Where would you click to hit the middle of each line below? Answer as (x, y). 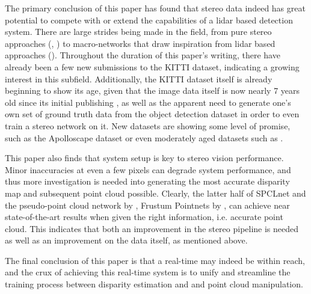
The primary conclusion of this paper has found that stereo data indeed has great (155, 8)
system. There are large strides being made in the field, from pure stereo (138, 32)
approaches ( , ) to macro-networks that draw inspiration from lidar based (140, 43)
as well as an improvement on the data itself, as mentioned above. (126, 240)
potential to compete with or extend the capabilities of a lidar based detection (149, 20)
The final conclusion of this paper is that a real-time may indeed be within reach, (155, 260)
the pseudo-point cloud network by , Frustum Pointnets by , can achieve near (147, 205)
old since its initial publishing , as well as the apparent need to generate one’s (148, 102)
